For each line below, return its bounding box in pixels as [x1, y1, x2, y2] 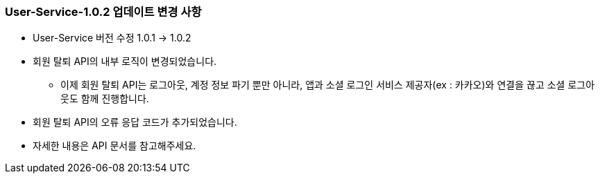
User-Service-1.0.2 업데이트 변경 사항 [5, 5, 202, 19]
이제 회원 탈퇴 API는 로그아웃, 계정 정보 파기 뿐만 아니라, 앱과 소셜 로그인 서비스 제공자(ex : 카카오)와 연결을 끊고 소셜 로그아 [60, 79, 595, 91]
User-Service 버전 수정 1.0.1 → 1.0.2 [33, 32, 191, 44]
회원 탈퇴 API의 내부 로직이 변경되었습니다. [33, 55, 217, 68]
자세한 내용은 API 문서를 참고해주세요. [33, 140, 196, 152]
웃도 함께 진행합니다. [60, 93, 149, 105]
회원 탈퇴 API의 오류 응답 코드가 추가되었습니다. [33, 116, 237, 129]
